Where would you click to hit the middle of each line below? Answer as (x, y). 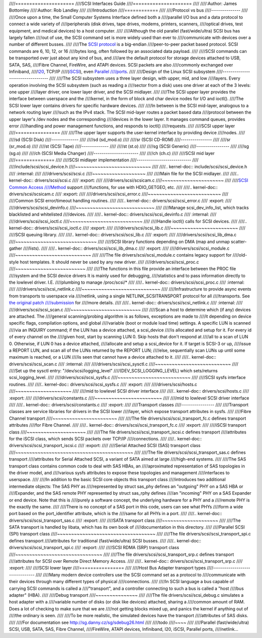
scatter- (239, 241)
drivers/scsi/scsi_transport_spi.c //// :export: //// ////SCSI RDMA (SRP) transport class (94, 548)
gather (16, 248)
